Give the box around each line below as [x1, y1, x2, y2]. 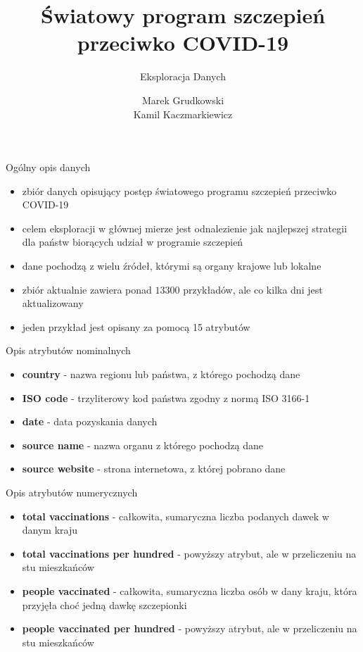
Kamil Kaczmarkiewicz [133, 106, 233, 121]
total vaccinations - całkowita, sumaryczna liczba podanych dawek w [22, 508, 329, 523]
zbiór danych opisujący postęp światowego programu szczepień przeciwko [22, 183, 337, 198]
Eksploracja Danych [140, 69, 226, 84]
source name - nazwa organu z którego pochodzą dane [22, 437, 264, 452]
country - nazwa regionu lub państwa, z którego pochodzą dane [22, 367, 300, 382]
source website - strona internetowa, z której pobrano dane [22, 461, 286, 476]
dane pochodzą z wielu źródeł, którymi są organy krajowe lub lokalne [22, 258, 321, 273]
